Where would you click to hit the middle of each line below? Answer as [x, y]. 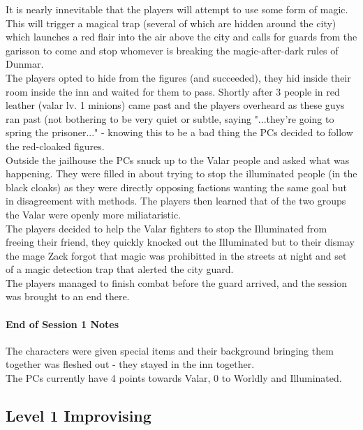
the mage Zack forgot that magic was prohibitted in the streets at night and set [176, 255]
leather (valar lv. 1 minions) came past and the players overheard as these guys [175, 105]
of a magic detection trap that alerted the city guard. [120, 269]
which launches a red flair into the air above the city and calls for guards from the [181, 37]
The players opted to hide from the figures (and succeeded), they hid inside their [178, 77]
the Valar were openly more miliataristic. [94, 214]
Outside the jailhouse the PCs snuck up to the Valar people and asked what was [178, 160]
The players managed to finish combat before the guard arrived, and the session [177, 282]
